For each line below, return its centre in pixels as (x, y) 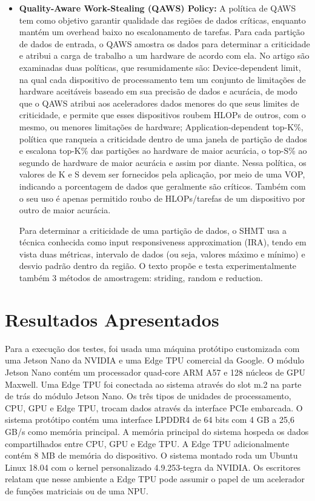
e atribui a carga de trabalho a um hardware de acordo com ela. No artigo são (164, 55)
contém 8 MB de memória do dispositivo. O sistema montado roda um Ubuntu (151, 455)
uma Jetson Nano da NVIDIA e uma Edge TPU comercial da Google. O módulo (155, 360)
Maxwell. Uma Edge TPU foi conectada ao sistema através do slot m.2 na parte (153, 384)
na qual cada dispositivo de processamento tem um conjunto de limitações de (162, 79)
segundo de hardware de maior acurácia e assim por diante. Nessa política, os (163, 162)
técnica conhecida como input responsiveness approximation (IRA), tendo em (163, 242)
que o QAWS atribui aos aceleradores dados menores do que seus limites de (159, 103)
